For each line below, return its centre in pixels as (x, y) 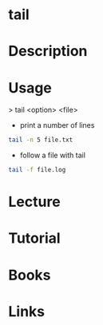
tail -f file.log (37, 170)
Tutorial (35, 238)
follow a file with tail (53, 155)
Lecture (35, 202)
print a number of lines (57, 125)
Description (48, 52)
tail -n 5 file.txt (41, 140)
